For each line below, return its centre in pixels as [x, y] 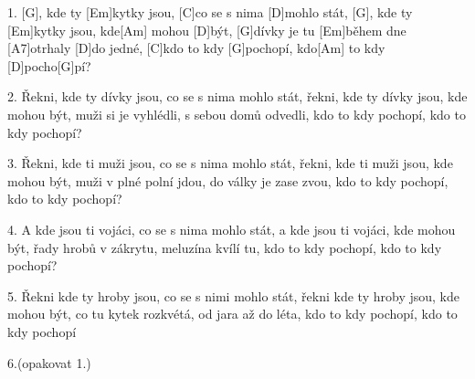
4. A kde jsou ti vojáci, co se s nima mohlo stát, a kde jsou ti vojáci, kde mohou [232, 229]
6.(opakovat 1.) [49, 362]
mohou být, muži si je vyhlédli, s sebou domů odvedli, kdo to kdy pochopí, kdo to [237, 114]
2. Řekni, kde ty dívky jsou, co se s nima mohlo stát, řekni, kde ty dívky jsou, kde [237, 96]
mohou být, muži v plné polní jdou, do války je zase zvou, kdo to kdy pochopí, [228, 180]
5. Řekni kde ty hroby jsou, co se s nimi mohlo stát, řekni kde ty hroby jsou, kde [233, 295]
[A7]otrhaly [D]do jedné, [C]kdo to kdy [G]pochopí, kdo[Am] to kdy [196, 48]
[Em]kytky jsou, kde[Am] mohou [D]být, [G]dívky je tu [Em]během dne [207, 30]
